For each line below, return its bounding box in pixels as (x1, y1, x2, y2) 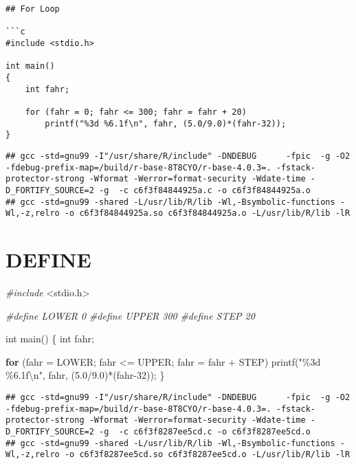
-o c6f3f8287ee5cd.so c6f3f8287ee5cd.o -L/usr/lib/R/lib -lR (64, 450, 351, 460)
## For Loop (5, 4, 60, 14)
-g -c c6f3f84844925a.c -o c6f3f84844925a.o (99, 185, 311, 195)
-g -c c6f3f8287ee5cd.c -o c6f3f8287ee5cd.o (99, 426, 311, 437)
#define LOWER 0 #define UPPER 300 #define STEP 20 (5, 308, 255, 322)
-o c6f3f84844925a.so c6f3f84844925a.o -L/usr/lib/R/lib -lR (64, 208, 351, 219)
